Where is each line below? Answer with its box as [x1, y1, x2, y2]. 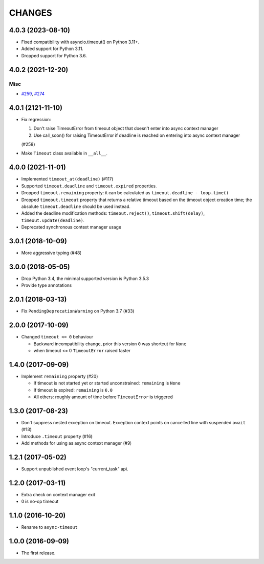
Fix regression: [21, 116, 51, 122]
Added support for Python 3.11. [21, 46, 84, 51]
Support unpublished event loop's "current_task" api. [21, 466, 128, 472]
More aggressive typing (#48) [21, 250, 82, 256]
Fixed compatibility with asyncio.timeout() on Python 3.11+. [21, 39, 139, 45]
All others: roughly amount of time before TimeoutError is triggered [33, 394, 173, 400]
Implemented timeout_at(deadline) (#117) [21, 176, 113, 182]
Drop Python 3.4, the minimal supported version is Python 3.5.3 [21, 275, 149, 282]
